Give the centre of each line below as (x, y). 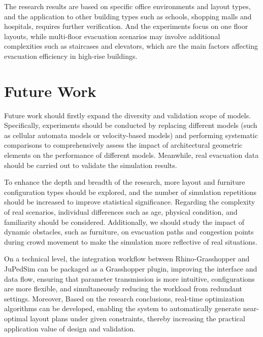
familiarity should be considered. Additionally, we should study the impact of (124, 222)
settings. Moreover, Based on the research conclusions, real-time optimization (124, 298)
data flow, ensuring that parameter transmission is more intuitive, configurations (129, 278)
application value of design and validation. (70, 328)
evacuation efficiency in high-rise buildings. (71, 56)
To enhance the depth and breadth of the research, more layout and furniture (125, 182)
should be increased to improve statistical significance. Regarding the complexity (130, 202)
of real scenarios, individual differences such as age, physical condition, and (121, 212)
